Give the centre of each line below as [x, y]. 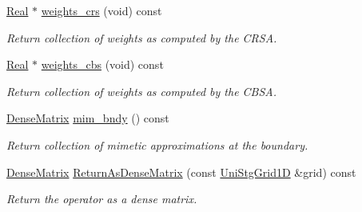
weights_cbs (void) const [102, 64]
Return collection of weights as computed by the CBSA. [142, 91]
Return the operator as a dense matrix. [102, 199]
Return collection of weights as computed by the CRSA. [142, 37]
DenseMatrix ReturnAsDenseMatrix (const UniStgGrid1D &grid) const [181, 172]
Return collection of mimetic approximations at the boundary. [157, 144]
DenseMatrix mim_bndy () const [88, 118]
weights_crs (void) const [101, 10]
